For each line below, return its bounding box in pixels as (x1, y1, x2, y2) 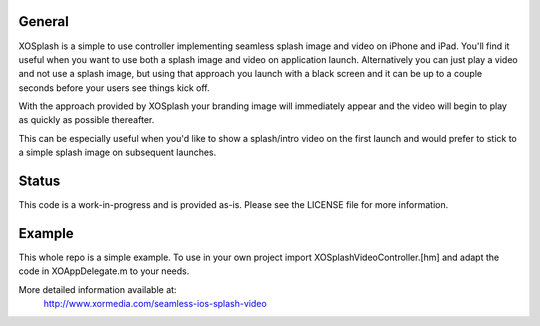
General (18, 13, 70, 30)
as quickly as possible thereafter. (18, 114, 155, 126)
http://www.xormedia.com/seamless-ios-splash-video (43, 298, 267, 310)
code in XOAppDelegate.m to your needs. (18, 265, 190, 277)
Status (18, 173, 61, 190)
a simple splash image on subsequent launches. (18, 146, 217, 159)
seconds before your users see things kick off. (18, 81, 210, 94)
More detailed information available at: (18, 283, 177, 295)
